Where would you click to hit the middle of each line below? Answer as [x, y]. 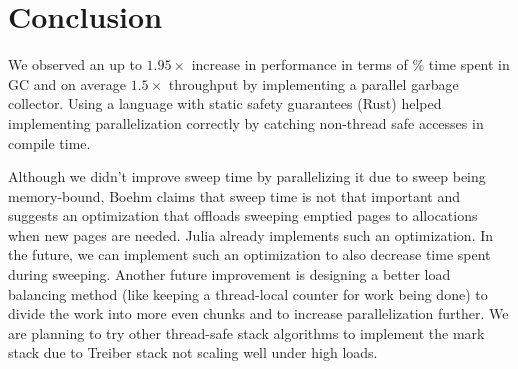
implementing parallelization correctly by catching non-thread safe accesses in [246, 122]
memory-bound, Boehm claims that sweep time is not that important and [234, 195]
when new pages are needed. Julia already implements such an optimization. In [251, 234]
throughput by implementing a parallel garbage [313, 83]
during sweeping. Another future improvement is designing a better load [229, 274]
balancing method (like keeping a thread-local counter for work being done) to [248, 293]
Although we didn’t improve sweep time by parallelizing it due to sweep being [247, 176]
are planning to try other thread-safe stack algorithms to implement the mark [246, 332]
